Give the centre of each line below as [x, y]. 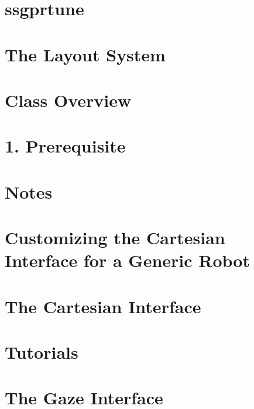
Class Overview [68, 100]
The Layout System [85, 54]
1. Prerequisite [65, 146]
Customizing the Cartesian [115, 238]
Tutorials [42, 352]
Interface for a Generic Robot [127, 260]
